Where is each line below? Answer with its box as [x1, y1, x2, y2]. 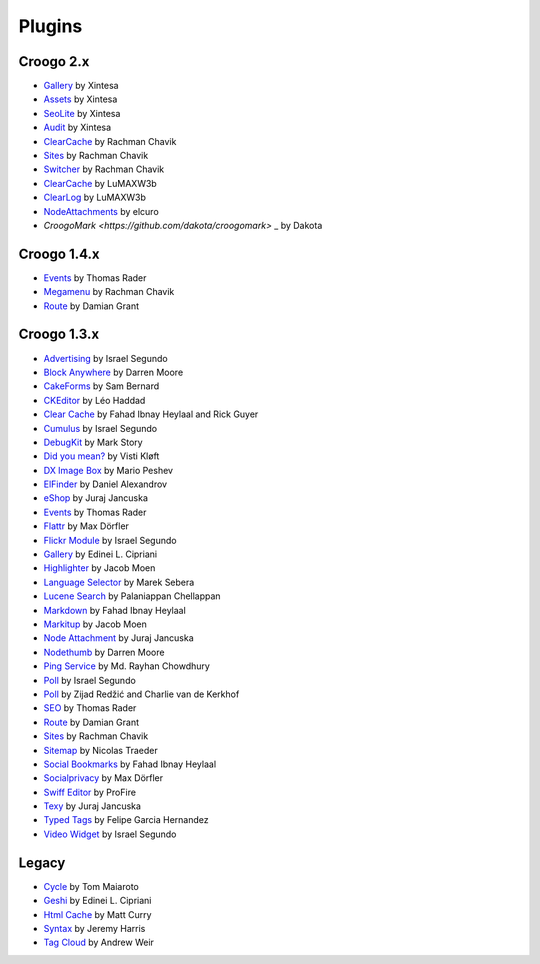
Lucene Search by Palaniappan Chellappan [43, 590, 221, 602]
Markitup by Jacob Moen [43, 618, 147, 630]
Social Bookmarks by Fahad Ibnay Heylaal [43, 758, 217, 770]
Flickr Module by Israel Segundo [43, 534, 177, 546]
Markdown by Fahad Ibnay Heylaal [43, 604, 187, 616]
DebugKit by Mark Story [43, 436, 144, 448]
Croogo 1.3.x [18, 326, 100, 343]
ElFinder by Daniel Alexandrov [43, 478, 168, 490]
